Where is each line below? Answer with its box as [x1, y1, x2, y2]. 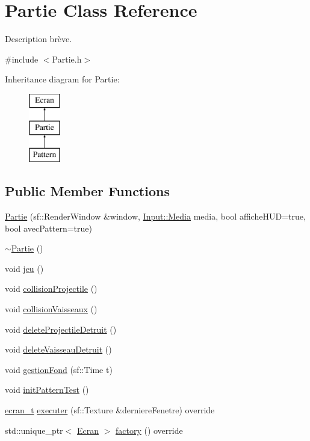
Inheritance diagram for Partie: [5, 73, 120, 85]
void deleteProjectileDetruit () [5, 322, 117, 335]
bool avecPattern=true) [5, 221, 92, 234]
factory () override [115, 424, 183, 436]
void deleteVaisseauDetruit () [5, 343, 112, 356]
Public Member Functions [5, 182, 170, 200]
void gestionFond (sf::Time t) [5, 363, 113, 375]
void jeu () [5, 262, 44, 274]
